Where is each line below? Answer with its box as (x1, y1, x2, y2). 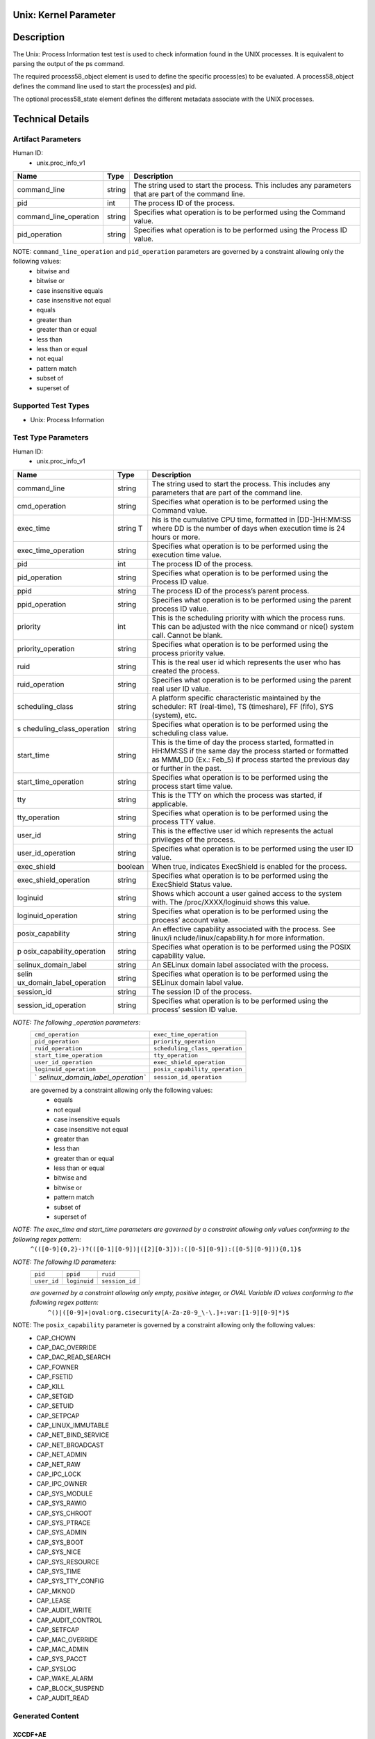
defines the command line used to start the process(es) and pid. (12, 82, 197, 90)
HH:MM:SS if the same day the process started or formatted (151, 746, 349, 755)
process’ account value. (151, 915, 231, 924)
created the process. (151, 666, 220, 675)
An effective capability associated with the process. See (151, 924, 336, 933)
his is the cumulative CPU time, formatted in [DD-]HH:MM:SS (151, 515, 351, 524)
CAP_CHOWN (36, 1333, 76, 1342)
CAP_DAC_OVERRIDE (36, 1343, 97, 1352)
